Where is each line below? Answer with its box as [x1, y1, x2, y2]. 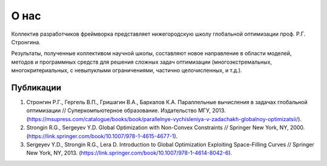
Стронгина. [11, 38, 41, 45]
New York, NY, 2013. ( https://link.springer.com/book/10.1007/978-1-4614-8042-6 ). [26, 149, 233, 157]
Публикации [11, 82, 62, 93]
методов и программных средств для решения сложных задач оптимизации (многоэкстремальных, [11, 58, 272, 65]
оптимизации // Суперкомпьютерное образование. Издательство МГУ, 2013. [26, 107, 226, 115]
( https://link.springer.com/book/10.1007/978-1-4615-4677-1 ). [26, 132, 178, 139]
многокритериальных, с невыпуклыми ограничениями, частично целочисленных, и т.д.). [11, 67, 242, 74]
